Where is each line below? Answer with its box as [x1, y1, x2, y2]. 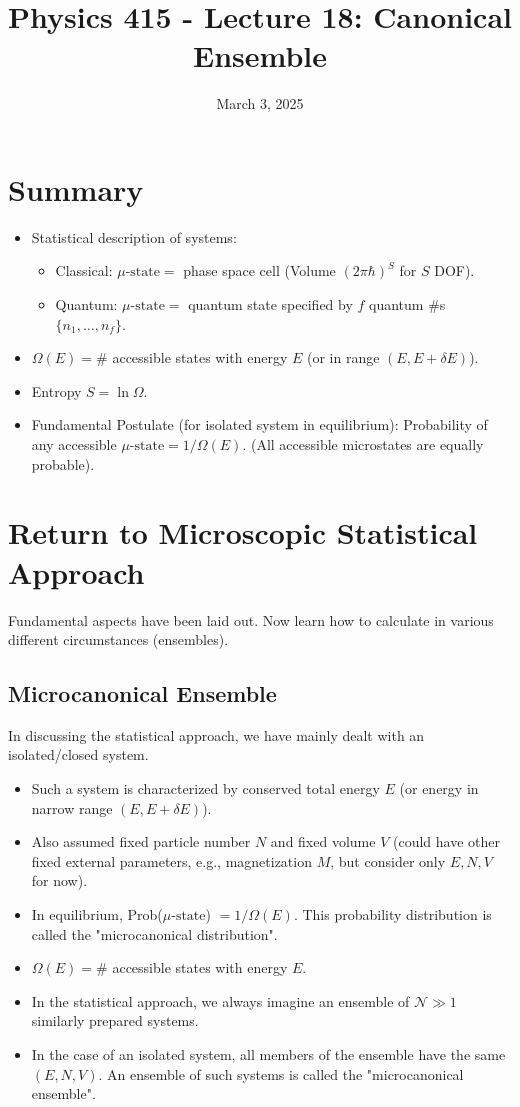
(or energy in [399, 778, 479, 799]
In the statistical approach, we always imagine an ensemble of [31, 990, 410, 1011]
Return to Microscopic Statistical [8, 512, 478, 553]
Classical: [55, 260, 113, 281]
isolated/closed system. [8, 744, 149, 765]
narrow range [31, 797, 113, 818]
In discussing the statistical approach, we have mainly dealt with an [8, 724, 425, 745]
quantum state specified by [188, 294, 353, 315]
